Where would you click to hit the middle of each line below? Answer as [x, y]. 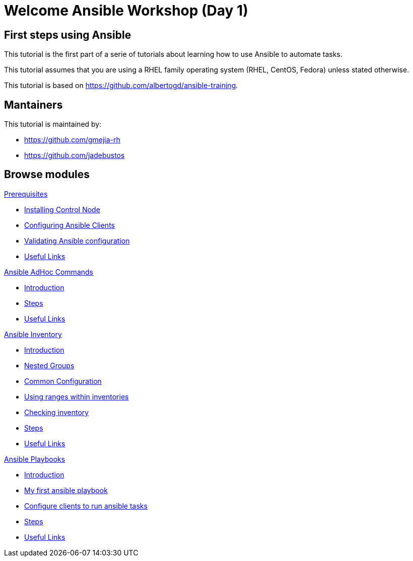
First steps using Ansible [68, 35]
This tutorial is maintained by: [53, 124]
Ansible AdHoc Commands [49, 272]
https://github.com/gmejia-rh [72, 140]
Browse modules [47, 175]
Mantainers [33, 105]
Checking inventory [57, 412]
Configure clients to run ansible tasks [86, 506]
